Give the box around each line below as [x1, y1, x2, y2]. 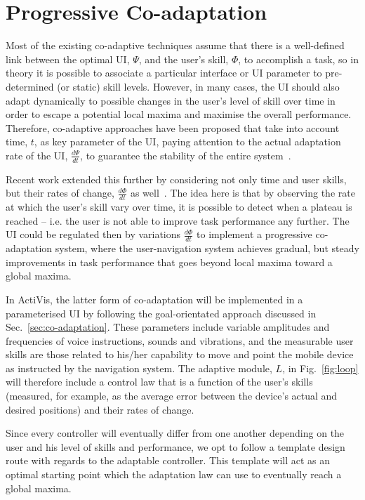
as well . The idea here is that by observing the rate [130, 185, 355, 200]
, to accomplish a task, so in [238, 51, 359, 66]
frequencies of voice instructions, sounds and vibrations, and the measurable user [6, 333, 354, 348]
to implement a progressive [197, 227, 312, 242]
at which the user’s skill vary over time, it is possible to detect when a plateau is [6, 199, 352, 214]
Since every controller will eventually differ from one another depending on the [6, 426, 345, 440]
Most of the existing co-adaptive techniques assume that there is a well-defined [6, 38, 345, 53]
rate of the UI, [6, 147, 68, 162]
